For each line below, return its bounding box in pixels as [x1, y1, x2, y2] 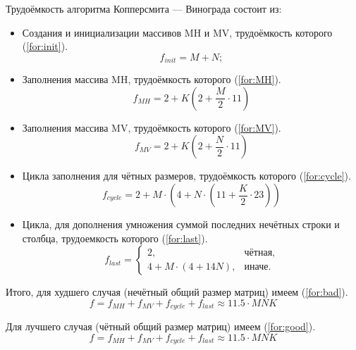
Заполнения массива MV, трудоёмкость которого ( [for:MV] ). [22, 120, 281, 135]
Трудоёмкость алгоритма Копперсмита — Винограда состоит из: [6, 1, 282, 15]
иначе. [244, 261, 271, 272]
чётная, [244, 247, 275, 258]
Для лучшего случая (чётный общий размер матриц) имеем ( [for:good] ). [6, 319, 316, 334]
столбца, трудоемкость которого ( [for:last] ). [22, 230, 208, 245]
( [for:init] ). [22, 39, 68, 54]
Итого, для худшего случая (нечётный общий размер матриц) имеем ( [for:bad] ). [6, 285, 348, 299]
